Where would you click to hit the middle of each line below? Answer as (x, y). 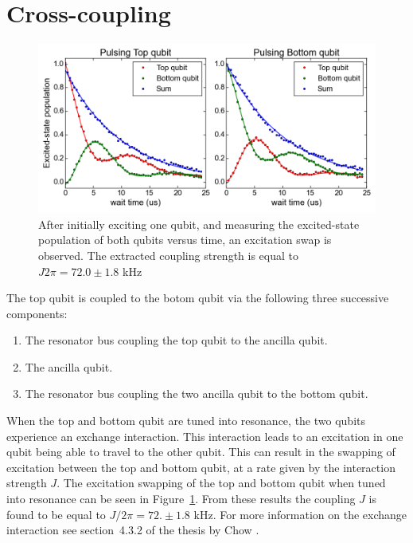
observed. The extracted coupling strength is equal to (169, 255)
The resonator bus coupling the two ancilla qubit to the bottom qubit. (197, 393)
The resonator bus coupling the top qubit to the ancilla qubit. (176, 340)
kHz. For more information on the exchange (300, 514)
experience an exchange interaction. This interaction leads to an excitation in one (205, 436)
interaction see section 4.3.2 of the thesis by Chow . (133, 530)
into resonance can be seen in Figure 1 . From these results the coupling (181, 499)
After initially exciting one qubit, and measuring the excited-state (199, 224)
